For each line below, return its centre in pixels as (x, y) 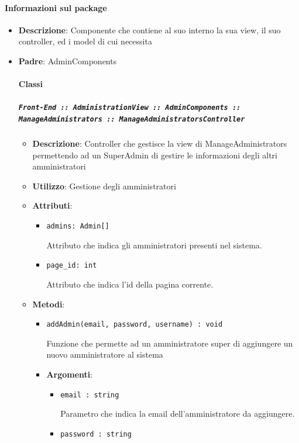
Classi (30, 84)
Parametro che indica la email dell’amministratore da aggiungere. (178, 413)
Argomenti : (70, 374)
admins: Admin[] (78, 226)
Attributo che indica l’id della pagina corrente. (130, 284)
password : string (96, 434)
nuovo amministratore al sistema (105, 354)
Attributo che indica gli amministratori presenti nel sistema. (154, 245)
